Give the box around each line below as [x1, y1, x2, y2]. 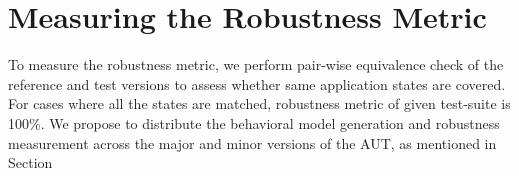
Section [8, 152, 53, 173]
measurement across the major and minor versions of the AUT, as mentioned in [8, 132, 497, 153]
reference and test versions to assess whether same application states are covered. [8, 73, 506, 94]
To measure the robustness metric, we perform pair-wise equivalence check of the [8, 54, 504, 75]
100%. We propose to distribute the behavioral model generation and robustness [8, 112, 500, 133]
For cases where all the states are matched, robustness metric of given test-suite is [8, 93, 511, 114]
